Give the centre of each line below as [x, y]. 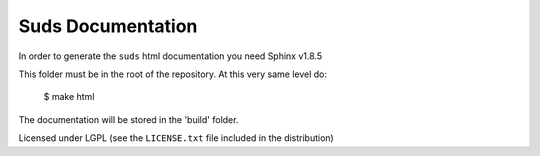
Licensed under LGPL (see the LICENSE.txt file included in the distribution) [176, 138]
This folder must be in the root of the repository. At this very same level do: [173, 74]
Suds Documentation [108, 26]
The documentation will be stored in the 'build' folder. [128, 119]
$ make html [69, 97]
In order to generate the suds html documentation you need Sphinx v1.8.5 [170, 56]
